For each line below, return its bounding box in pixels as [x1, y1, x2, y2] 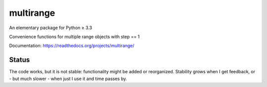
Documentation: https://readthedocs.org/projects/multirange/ [9, 43, 134, 49]
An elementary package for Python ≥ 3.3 [9, 25, 92, 31]
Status [9, 56, 30, 64]
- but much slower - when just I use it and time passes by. [9, 76, 127, 82]
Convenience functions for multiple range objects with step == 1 [9, 34, 140, 40]
